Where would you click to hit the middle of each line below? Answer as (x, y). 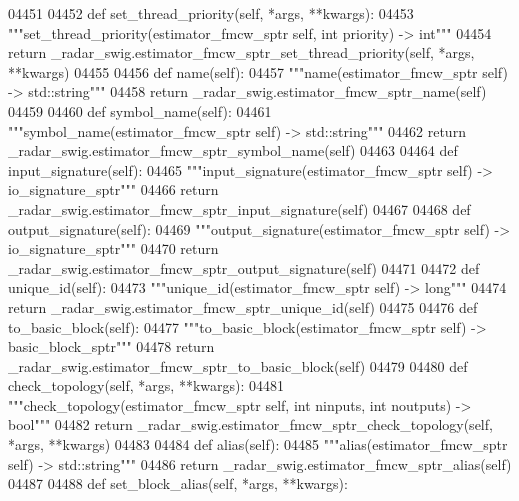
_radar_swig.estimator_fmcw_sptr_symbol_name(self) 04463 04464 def (233, 150)
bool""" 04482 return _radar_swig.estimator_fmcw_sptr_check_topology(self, (250, 424)
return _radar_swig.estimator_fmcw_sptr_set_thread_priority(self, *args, (241, 52)
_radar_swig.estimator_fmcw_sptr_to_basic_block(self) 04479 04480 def (238, 365)
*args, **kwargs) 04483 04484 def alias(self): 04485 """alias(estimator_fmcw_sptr (258, 444)
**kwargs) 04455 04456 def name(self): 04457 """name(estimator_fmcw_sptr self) (258, 71)
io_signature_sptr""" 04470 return (113, 248)
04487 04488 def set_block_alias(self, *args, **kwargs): (178, 483)
